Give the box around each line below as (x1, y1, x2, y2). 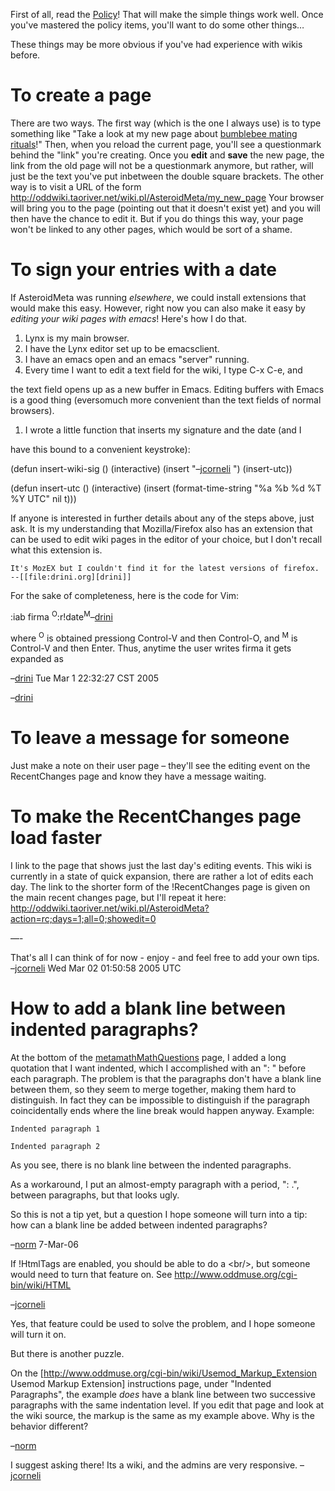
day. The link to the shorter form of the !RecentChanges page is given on (10, 881, 311, 893)
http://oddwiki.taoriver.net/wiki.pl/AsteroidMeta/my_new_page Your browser (10, 191, 325, 203)
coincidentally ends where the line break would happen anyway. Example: (10, 1105, 315, 1116)
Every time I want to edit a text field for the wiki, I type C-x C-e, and (24, 364, 303, 376)
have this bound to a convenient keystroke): (10, 443, 191, 455)
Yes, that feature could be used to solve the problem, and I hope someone (10, 1318, 316, 1329)
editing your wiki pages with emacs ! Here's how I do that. (10, 312, 248, 324)
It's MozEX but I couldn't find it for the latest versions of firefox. (10, 563, 320, 573)
